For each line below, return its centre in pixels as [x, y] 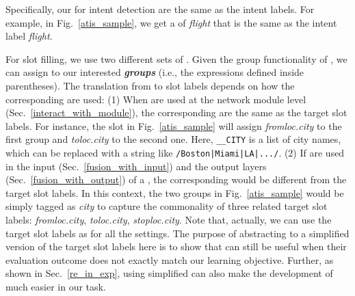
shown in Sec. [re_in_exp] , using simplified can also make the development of [169, 273]
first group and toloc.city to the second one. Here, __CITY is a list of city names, [173, 139]
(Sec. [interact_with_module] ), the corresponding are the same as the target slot [176, 112]
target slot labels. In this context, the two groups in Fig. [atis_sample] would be [175, 192]
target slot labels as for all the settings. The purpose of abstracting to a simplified [177, 233]
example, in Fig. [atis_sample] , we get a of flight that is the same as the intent [171, 22]
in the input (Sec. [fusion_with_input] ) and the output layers [136, 166]
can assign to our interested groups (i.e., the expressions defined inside [155, 72]
